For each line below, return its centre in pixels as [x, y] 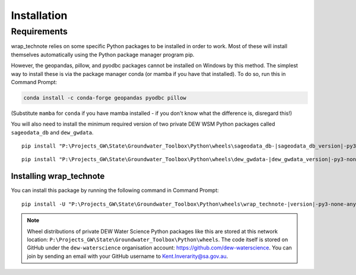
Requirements [39, 31]
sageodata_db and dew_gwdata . [53, 132]
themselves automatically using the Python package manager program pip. [103, 55]
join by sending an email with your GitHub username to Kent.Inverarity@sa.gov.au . [128, 256]
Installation [39, 15]
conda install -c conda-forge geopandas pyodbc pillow [105, 97]
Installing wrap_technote [58, 176]
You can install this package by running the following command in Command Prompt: [115, 190]
